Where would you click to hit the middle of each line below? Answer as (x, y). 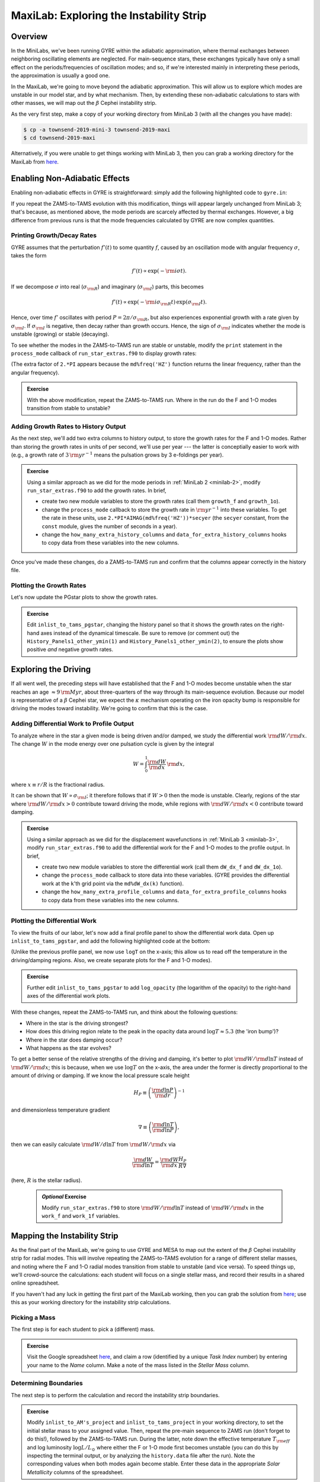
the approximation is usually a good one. (60, 76)
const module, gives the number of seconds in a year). (110, 526)
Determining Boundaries (47, 1383)
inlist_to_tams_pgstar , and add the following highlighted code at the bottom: (111, 941)
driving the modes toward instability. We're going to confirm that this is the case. (109, 708)
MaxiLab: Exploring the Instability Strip (109, 15)
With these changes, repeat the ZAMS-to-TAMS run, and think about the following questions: (124, 1012)
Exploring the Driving (51, 670)
